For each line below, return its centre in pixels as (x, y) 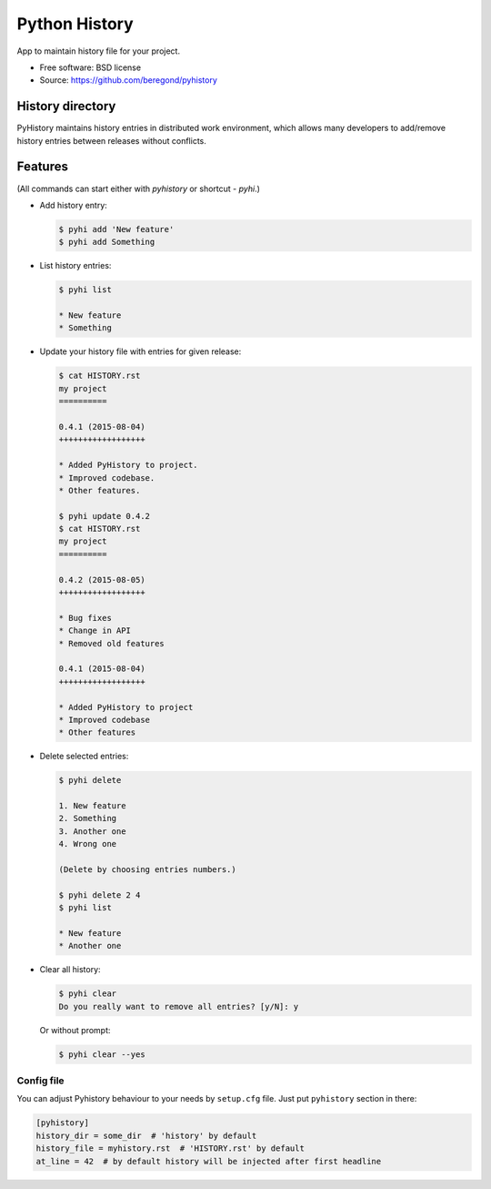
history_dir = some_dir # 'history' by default (146, 1135)
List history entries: (75, 266)
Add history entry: (74, 205)
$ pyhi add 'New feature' (116, 229)
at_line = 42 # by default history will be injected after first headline (209, 1161)
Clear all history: (70, 970)
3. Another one (92, 831)
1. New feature (92, 806)
